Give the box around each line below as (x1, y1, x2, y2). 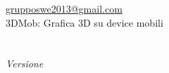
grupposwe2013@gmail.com (6, 1, 123, 15)
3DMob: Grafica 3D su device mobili (6, 15, 163, 29)
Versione (6, 56, 44, 71)
